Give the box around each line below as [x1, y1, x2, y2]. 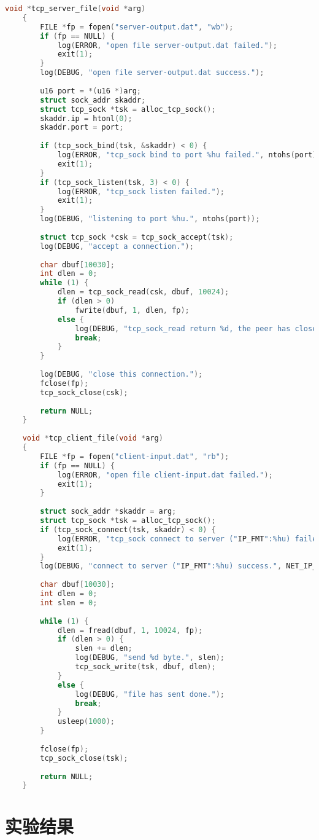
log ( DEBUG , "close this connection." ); [40, 370, 203, 379]
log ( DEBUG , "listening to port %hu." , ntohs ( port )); [40, 214, 260, 224]
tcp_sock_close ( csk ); [40, 388, 128, 397]
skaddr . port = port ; [40, 123, 124, 132]
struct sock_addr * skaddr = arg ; [40, 507, 177, 516]
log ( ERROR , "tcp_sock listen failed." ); [57, 187, 225, 196]
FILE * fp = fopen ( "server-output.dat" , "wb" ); [40, 22, 234, 31]
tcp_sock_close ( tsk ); [40, 753, 128, 763]
